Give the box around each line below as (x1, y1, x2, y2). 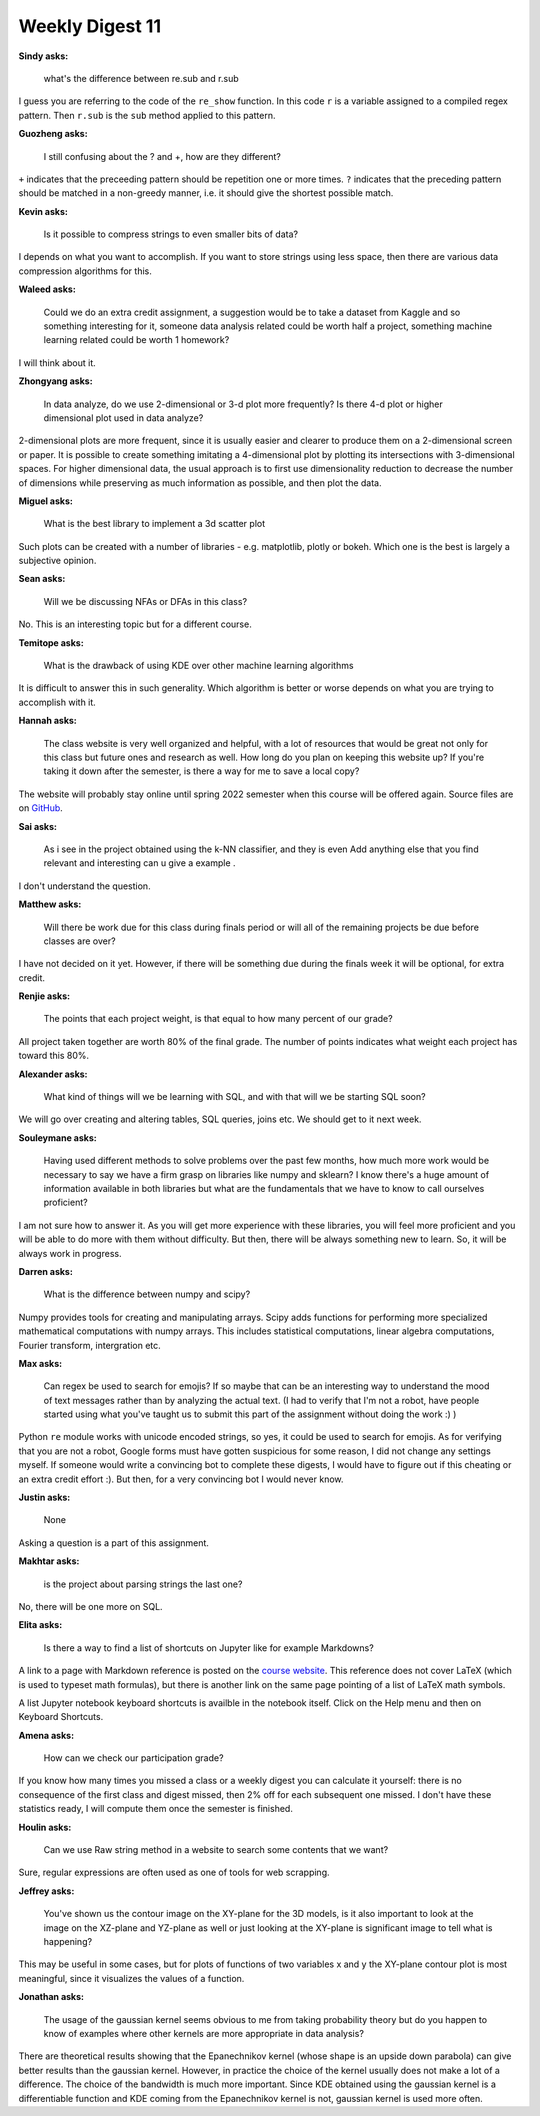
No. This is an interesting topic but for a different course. (18, 618, 252, 630)
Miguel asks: (18, 495, 74, 507)
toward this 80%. (18, 1050, 90, 1062)
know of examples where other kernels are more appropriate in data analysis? (43, 2027, 365, 2039)
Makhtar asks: (18, 1555, 80, 1567)
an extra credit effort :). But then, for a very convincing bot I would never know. (18, 1473, 344, 1485)
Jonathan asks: (18, 1991, 85, 2003)
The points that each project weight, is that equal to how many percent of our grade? (43, 1013, 394, 1025)
